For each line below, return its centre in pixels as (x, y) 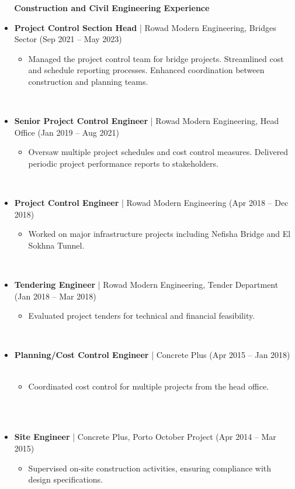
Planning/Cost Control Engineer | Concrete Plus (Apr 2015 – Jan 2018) (152, 355)
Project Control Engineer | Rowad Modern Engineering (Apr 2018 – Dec (151, 203)
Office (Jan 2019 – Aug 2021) (67, 132)
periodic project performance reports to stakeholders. (123, 163)
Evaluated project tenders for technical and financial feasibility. (142, 316)
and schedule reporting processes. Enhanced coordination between (146, 70)
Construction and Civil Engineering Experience (112, 8)
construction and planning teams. (88, 81)
